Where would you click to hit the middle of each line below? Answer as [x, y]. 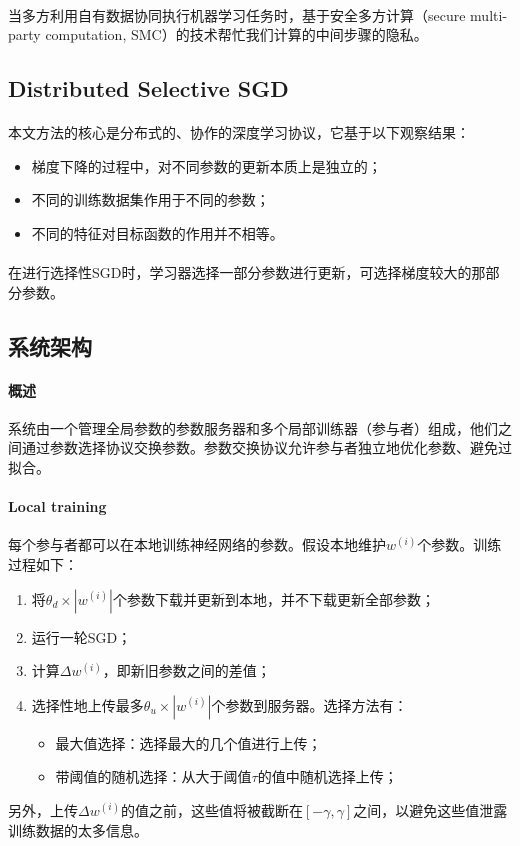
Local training [57, 506]
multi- [489, 14]
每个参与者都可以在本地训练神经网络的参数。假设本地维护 [197, 544]
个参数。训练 [459, 544]
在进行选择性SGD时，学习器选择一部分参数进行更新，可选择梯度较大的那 [247, 272]
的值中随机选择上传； [327, 776]
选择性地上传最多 [87, 704]
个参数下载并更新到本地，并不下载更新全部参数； [273, 598]
